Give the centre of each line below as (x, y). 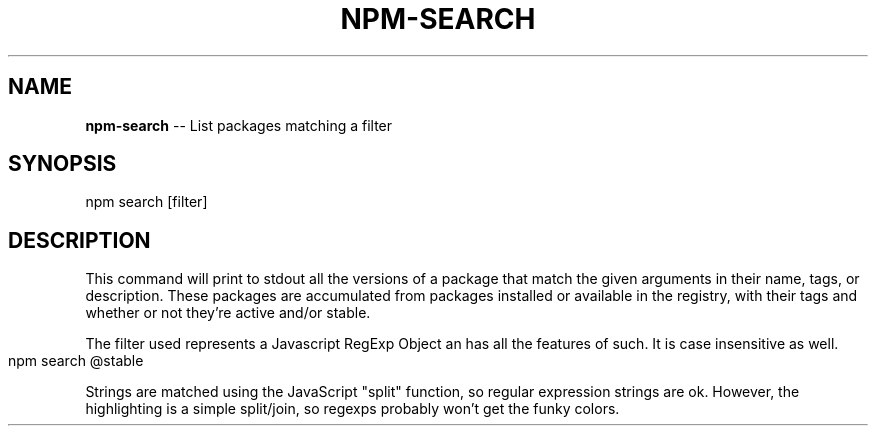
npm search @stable (76, 361)
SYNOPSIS (62, 164)
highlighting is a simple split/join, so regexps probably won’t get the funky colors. (352, 409)
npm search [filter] (146, 202)
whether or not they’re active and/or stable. (228, 313)
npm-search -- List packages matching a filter (239, 125)
